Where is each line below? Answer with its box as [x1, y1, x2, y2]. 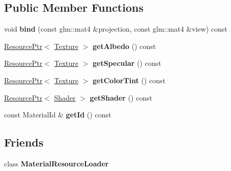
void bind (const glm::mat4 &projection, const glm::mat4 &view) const [4, 23, 227, 34]
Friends [4, 134, 44, 150]
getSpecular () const [93, 58, 161, 68]
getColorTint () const [93, 75, 166, 85]
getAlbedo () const [93, 40, 156, 51]
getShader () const [90, 92, 153, 103]
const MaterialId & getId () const [4, 109, 111, 120]
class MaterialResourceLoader [4, 158, 109, 168]
